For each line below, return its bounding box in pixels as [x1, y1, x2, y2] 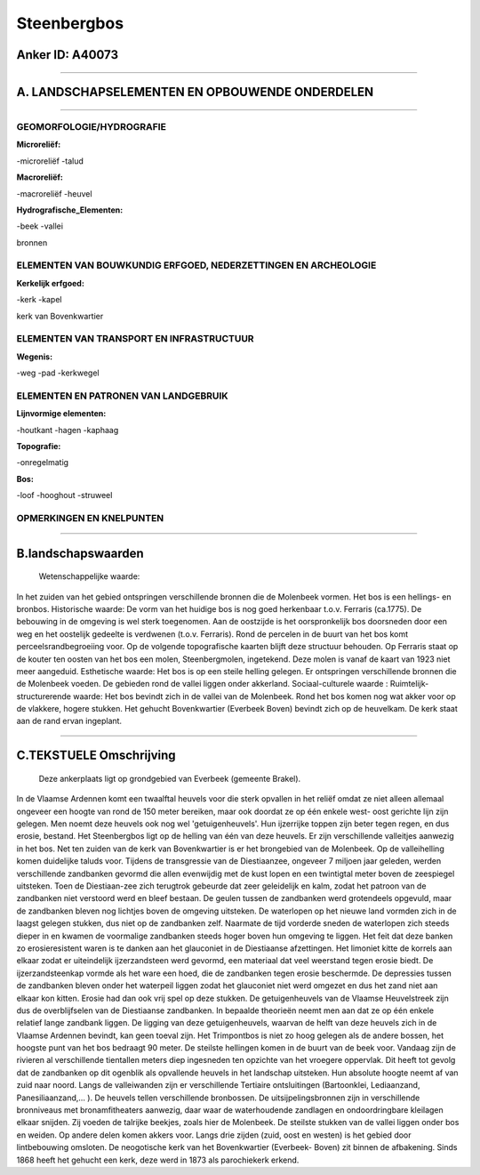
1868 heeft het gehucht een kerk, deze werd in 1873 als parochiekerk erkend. [16, 1155, 300, 1165]
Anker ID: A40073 [16, 47, 119, 62]
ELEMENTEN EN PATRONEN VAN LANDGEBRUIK [16, 390, 228, 402]
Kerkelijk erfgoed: [16, 278, 84, 288]
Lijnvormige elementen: [16, 408, 107, 419]
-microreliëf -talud [16, 156, 84, 166]
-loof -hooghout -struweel [16, 490, 113, 501]
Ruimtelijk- [389, 679, 429, 689]
